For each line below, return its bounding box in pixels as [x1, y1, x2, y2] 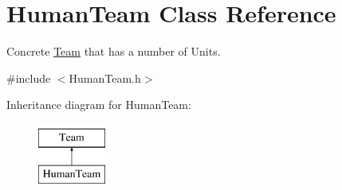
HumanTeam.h [69, 69, 141, 86]
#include [6, 69, 51, 86]
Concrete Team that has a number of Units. [6, 43, 221, 60]
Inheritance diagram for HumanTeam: [6, 96, 191, 113]
